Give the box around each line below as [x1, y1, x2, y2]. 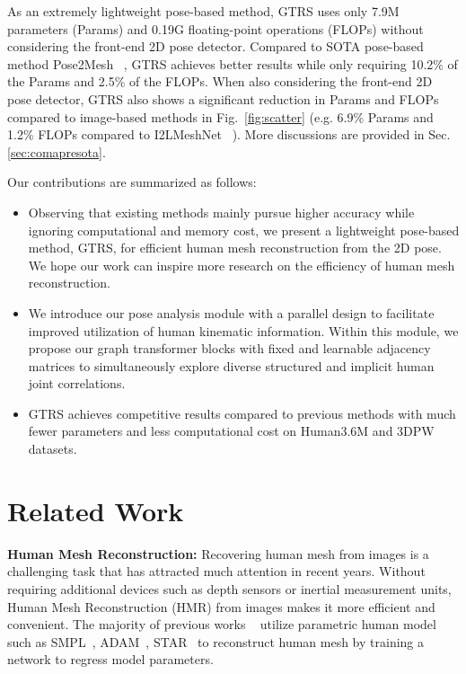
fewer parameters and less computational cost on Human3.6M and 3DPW [28, 421, 435, 440]
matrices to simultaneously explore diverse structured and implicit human [28, 356, 435, 375]
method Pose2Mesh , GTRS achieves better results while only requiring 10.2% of [7, 54, 458, 73]
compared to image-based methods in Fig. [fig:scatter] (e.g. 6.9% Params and [7, 107, 434, 126]
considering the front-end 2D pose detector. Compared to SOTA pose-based [7, 37, 424, 56]
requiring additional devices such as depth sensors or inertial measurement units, [7, 579, 452, 598]
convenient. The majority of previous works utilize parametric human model [7, 615, 436, 634]
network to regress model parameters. [7, 650, 214, 669]
